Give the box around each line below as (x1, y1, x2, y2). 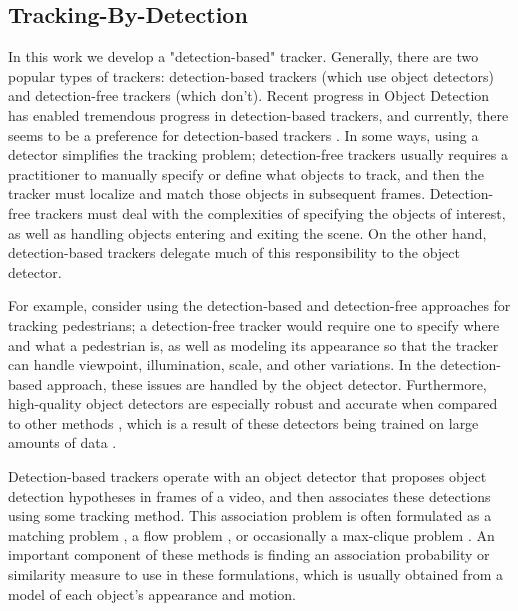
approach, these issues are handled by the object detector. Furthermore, (46, 373, 487, 394)
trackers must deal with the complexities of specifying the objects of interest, (34, 202, 506, 223)
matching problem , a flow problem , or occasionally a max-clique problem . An (8, 524, 495, 545)
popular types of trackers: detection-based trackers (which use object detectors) (8, 65, 494, 86)
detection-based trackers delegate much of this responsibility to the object (8, 242, 460, 263)
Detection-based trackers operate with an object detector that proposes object (8, 466, 487, 487)
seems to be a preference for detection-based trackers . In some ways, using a (8, 124, 479, 145)
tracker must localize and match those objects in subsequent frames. (8, 183, 426, 204)
